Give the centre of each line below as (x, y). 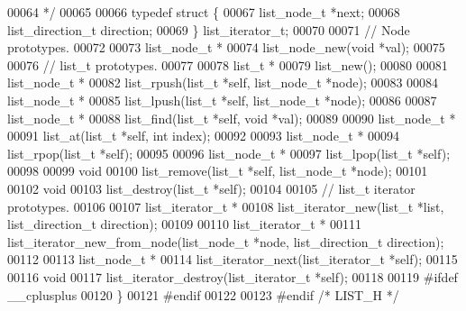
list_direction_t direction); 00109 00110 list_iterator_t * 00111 (185, 224)
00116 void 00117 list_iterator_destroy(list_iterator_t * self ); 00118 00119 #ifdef (233, 276)
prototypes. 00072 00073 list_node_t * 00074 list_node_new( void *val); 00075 (226, 47)
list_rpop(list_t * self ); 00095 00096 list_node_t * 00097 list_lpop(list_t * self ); (229, 153)
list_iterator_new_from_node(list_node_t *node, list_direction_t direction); (226, 241)
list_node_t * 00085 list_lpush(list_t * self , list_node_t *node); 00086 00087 (222, 100)
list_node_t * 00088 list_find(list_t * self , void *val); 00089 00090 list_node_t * (232, 118)
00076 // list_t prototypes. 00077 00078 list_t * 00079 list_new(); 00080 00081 (228, 64)
